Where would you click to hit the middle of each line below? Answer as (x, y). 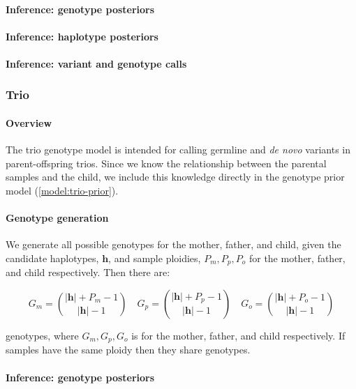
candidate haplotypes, (52, 258)
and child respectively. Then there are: (88, 272)
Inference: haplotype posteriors (82, 36)
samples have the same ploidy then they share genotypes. (128, 350)
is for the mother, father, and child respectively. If (238, 336)
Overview (29, 123)
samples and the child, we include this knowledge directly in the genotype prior (175, 177)
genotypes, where (42, 336)
